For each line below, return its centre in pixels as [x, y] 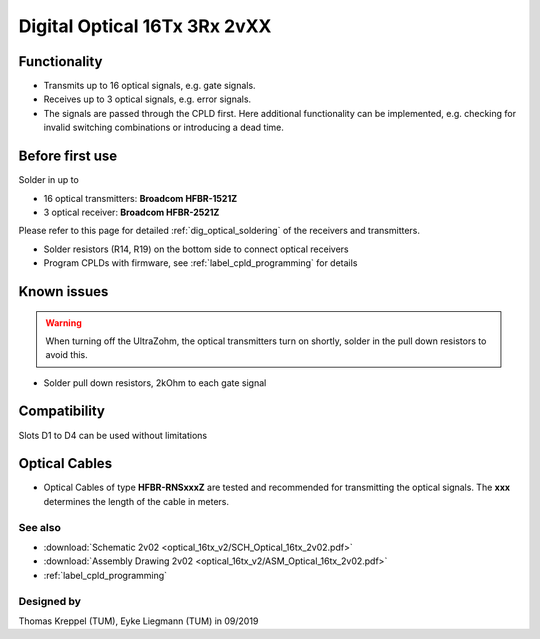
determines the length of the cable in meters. [136, 501]
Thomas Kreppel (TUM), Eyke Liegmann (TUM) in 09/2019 [138, 621]
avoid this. [67, 355]
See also [40, 527]
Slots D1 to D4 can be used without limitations [113, 435]
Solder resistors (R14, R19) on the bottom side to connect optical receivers [196, 249]
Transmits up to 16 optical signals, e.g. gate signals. [149, 86]
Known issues [63, 291]
